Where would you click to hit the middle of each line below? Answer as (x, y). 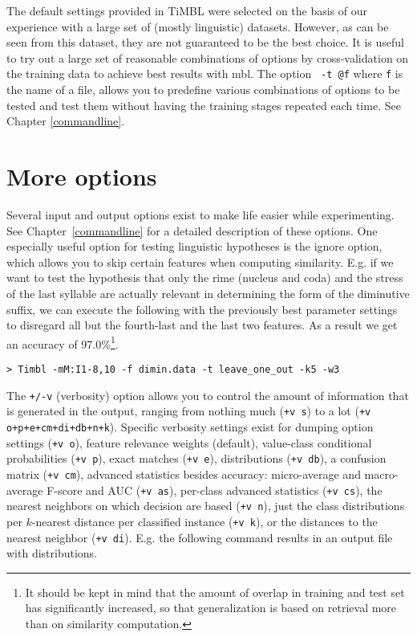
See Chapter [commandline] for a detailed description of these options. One (192, 230)
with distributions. (52, 553)
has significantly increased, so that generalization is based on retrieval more (211, 608)
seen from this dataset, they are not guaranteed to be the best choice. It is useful (205, 42)
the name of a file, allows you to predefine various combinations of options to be (203, 90)
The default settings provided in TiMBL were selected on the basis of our (187, 10)
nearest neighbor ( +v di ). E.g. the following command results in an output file (200, 537)
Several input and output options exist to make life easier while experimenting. (200, 214)
